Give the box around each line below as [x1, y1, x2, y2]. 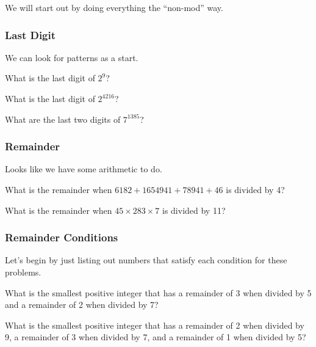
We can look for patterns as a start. [5, 51, 138, 64]
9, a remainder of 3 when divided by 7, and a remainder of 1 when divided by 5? [5, 331, 306, 343]
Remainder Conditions [5, 230, 118, 245]
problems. [5, 266, 41, 278]
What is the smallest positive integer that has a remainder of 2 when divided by [5, 318, 304, 331]
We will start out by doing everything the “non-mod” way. [5, 1, 223, 13]
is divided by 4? [226, 183, 285, 195]
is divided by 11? [162, 203, 226, 216]
